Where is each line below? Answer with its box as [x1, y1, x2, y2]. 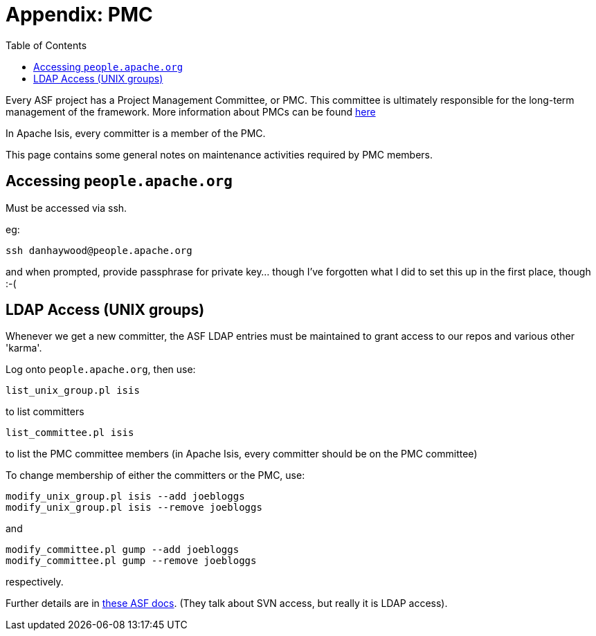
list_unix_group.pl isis [6, 385, 140, 397]
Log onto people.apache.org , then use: [6, 363, 196, 376]
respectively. [6, 576, 64, 588]
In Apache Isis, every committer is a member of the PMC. [6, 127, 266, 139]
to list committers [6, 406, 84, 418]
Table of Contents [6, 39, 87, 51]
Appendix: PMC [6, 3, 153, 26]
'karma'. [6, 342, 42, 354]
